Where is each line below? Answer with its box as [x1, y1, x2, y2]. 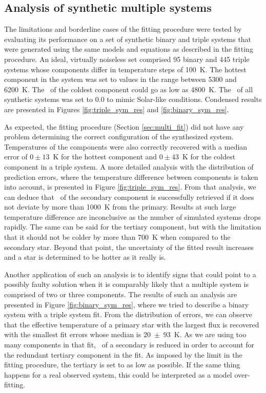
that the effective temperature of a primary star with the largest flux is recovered [4, 319, 259, 329]
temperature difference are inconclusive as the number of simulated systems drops [4, 211, 261, 222]
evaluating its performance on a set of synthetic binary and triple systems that [4, 33, 252, 44]
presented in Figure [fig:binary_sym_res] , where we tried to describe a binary [4, 299, 249, 309]
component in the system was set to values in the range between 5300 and [4, 74, 237, 85]
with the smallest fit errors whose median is [4, 329, 141, 340]
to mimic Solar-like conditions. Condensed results [107, 94, 262, 105]
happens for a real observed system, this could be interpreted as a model [4, 369, 232, 380]
